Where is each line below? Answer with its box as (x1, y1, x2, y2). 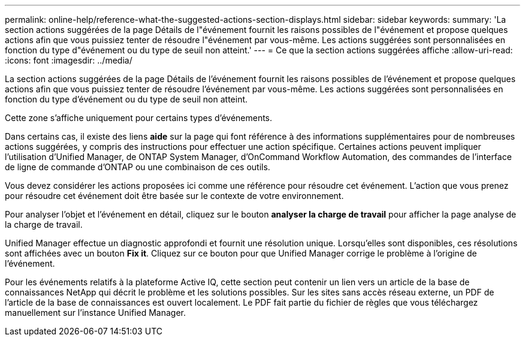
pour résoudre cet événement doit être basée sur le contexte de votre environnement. (5, 191, 344, 201)
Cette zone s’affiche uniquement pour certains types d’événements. (5, 113, 273, 123)
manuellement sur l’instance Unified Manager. (5, 307, 186, 318)
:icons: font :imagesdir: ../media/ (5, 55, 132, 65)
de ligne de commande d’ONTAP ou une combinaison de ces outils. (5, 162, 270, 172)
